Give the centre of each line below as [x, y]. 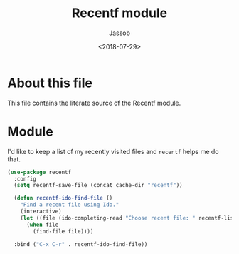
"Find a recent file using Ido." [70, 205]
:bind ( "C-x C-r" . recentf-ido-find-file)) [81, 244]
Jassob [119, 33]
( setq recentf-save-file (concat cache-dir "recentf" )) [98, 186]
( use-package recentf [39, 172]
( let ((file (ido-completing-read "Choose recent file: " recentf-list [128, 218]
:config [25, 179]
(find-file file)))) [63, 231]
